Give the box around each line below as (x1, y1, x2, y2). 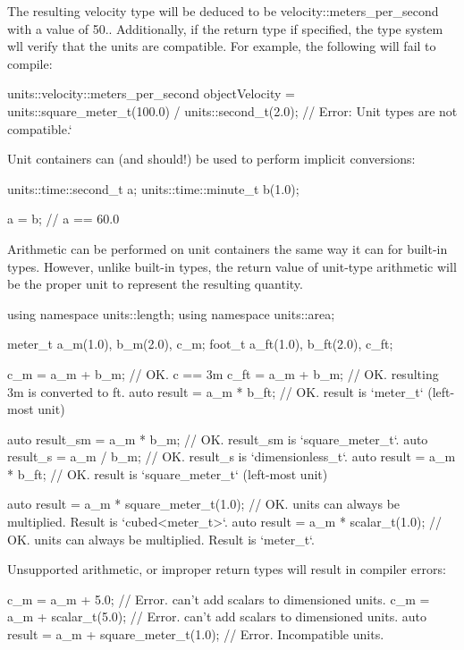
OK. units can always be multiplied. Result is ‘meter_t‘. (7, 529, 315, 548)
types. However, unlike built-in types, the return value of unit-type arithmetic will (7, 257, 457, 275)
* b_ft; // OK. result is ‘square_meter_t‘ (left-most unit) (7, 464, 328, 483)
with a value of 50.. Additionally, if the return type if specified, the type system (7, 19, 443, 38)
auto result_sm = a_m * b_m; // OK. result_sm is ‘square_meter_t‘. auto (7, 429, 428, 448)
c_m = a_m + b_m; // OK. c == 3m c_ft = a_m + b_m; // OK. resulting (7, 364, 439, 383)
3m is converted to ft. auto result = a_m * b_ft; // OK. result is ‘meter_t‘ (7, 382, 424, 401)
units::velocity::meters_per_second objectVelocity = (7, 84, 295, 103)
